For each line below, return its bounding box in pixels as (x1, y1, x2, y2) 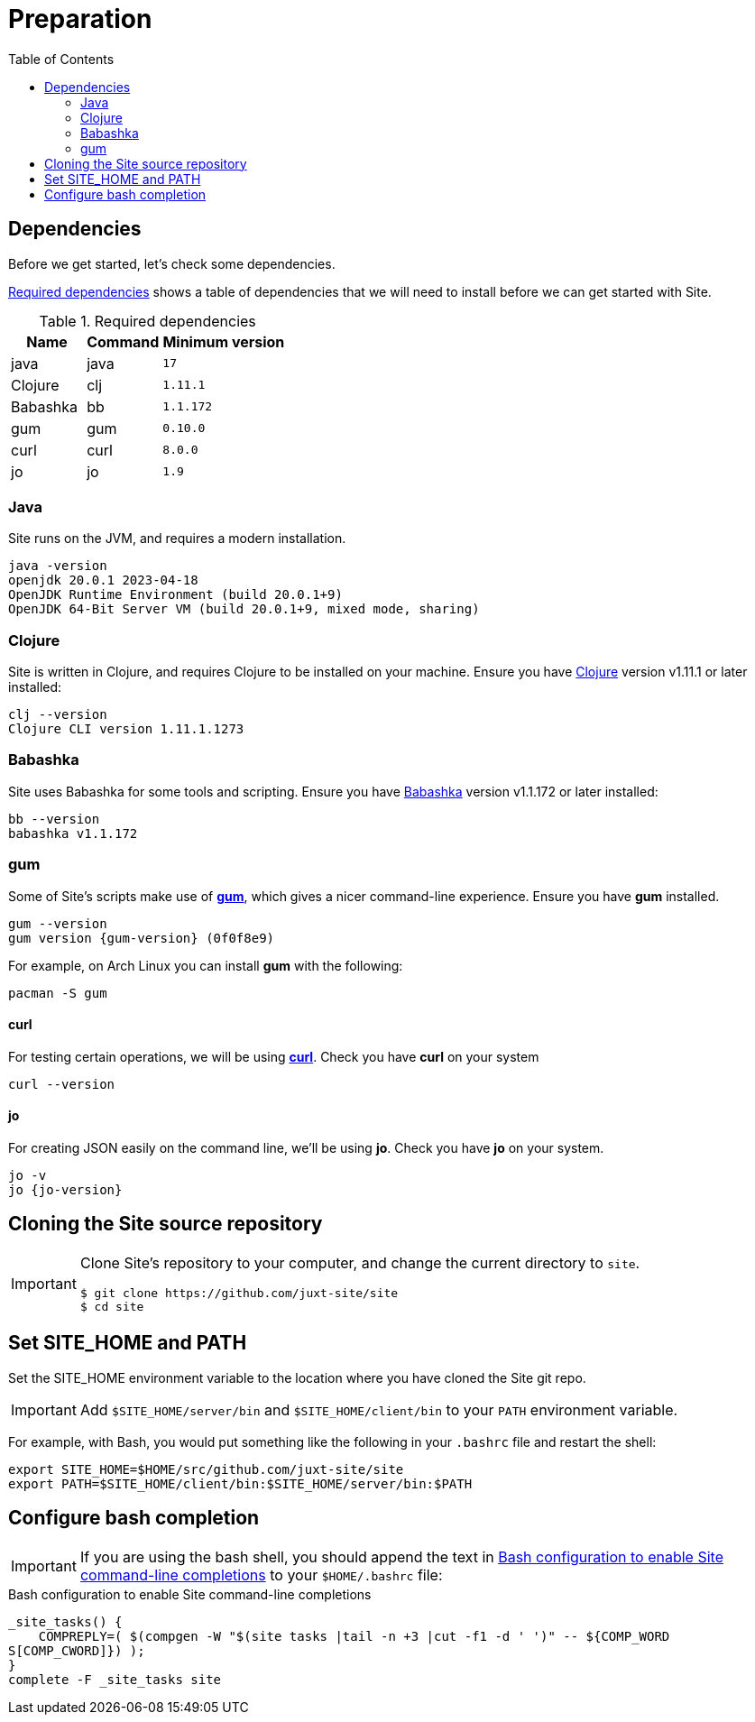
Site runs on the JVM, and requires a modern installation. (8, 530, 346, 547)
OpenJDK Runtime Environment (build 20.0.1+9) (8, 587, 343, 603)
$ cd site (79, 1299, 144, 1313)
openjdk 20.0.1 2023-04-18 (8, 573, 198, 588)
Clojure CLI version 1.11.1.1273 (8, 722, 244, 737)
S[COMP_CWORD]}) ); (8, 1643, 145, 1658)
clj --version (8, 707, 107, 723)
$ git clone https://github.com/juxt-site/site (79, 1285, 399, 1300)
